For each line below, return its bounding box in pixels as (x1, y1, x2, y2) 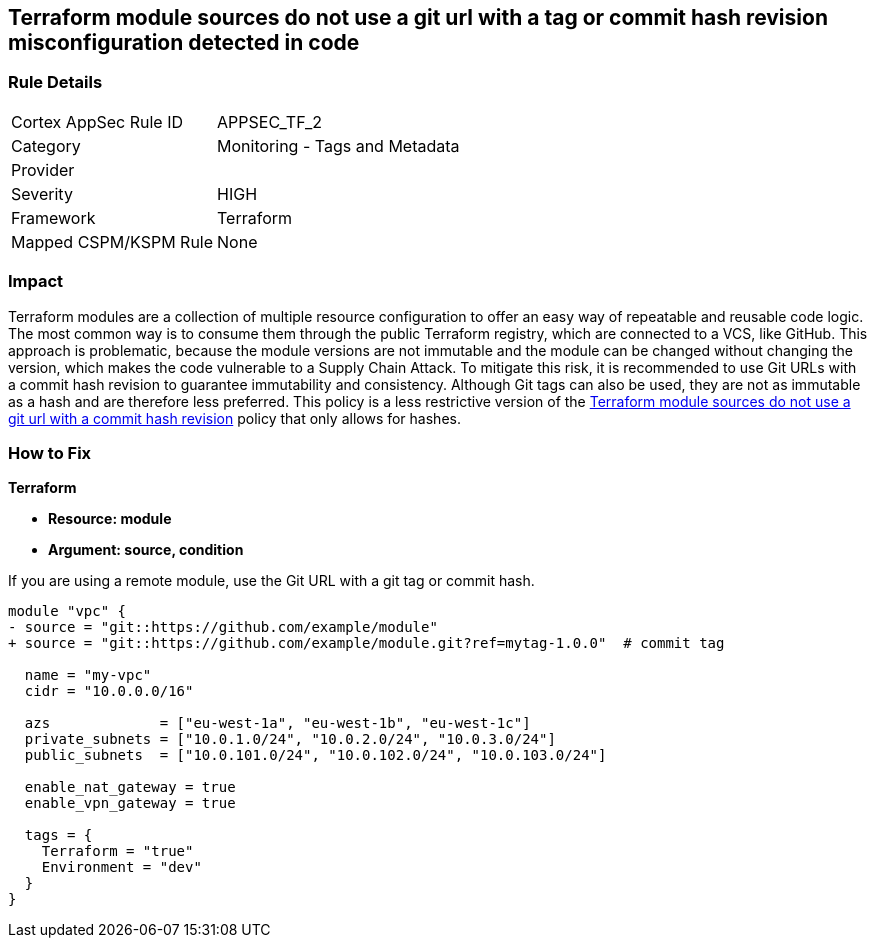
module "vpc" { (8, 603, 127, 620)
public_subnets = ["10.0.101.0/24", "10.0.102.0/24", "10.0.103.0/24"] (24, 747, 607, 764)
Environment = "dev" (41, 859, 202, 876)
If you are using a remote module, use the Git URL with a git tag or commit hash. (8, 572, 535, 590)
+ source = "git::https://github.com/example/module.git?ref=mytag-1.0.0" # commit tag (8, 635, 725, 652)
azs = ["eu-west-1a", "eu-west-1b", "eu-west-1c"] (24, 715, 531, 732)
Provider (11, 159, 75, 180)
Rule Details (8, 72, 103, 93)
